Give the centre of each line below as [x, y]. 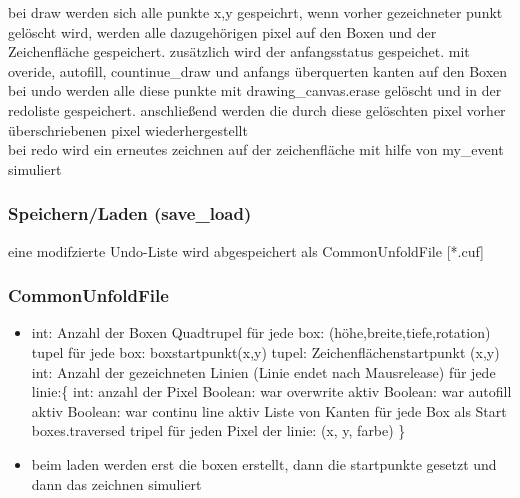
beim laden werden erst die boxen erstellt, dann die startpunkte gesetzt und [264, 463]
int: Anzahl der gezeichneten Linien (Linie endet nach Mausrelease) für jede [263, 371]
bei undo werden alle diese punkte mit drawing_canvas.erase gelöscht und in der [255, 90]
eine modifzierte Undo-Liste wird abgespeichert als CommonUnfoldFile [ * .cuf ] [246, 250]
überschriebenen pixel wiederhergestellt [128, 129]
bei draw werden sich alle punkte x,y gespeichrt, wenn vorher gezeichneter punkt [255, 12]
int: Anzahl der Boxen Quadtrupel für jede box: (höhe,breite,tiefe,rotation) [261, 332]
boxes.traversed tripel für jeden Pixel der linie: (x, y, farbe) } [218, 430]
